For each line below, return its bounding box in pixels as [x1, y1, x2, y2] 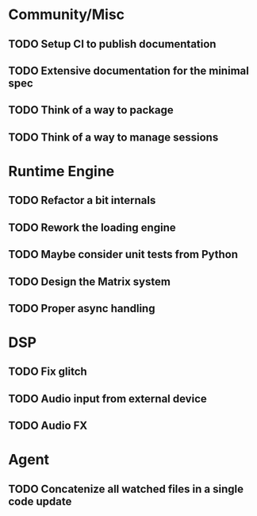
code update [8, 495, 72, 508]
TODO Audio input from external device [8, 391, 208, 406]
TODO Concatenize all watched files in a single [8, 482, 244, 495]
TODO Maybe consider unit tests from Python [8, 248, 239, 261]
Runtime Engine [8, 162, 115, 180]
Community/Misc [8, 6, 125, 24]
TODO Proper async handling [8, 302, 155, 315]
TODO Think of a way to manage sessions [8, 130, 219, 144]
